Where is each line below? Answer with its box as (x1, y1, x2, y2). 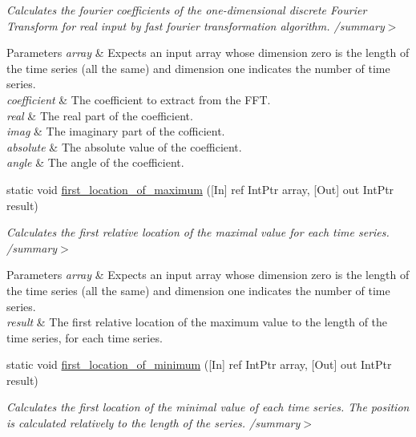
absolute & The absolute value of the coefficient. (6, 138, 242, 155)
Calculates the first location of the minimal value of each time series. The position (6, 399, 410, 415)
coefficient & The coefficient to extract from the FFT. (6, 91, 271, 107)
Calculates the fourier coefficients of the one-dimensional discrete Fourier (6, 2, 367, 18)
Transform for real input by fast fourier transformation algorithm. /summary (6, 17, 385, 34)
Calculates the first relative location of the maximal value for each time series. (6, 224, 390, 241)
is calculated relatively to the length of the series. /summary (6, 415, 301, 431)
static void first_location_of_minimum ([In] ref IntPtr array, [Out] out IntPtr (6, 356, 392, 373)
